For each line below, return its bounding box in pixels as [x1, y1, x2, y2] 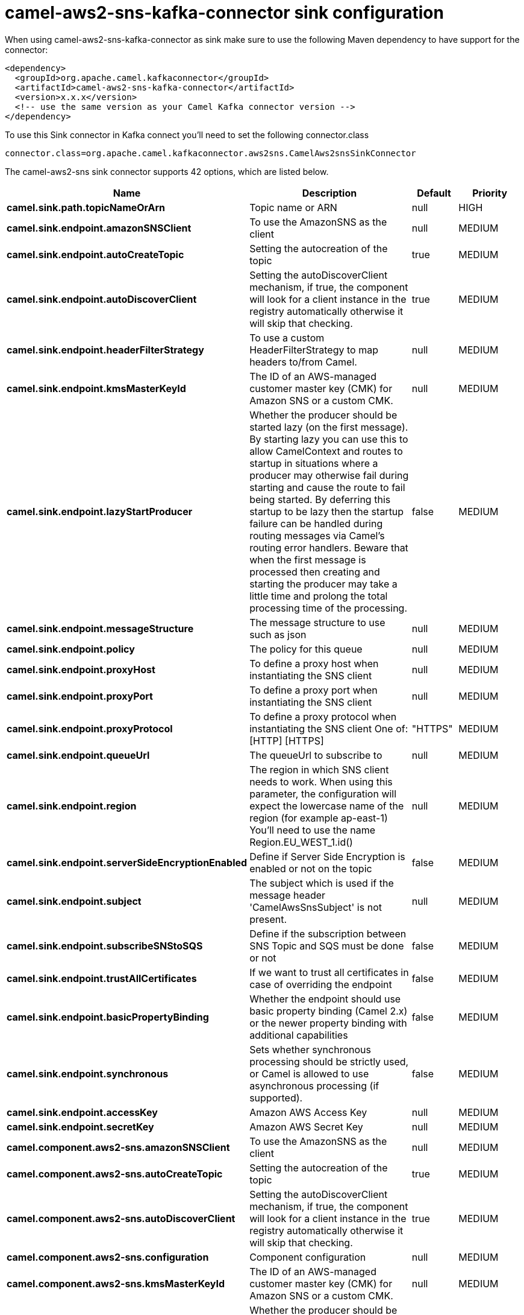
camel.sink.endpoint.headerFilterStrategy [7, 343, 204, 356]
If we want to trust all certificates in [249, 966, 409, 978]
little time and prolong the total [249, 589, 388, 602]
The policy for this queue [249, 642, 363, 655]
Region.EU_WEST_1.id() [249, 835, 353, 848]
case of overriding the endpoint [249, 978, 392, 990]
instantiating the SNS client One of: [249, 722, 408, 735]
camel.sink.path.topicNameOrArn [7, 201, 166, 214]
